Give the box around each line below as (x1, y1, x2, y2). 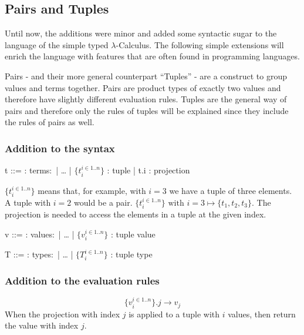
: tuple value (110, 228, 156, 240)
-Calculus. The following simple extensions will (116, 38, 284, 51)
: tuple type (110, 248, 153, 260)
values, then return (228, 307, 296, 320)
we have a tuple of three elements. (169, 184, 292, 196)
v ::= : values (5, 228, 52, 240)
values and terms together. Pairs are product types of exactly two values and (5, 81, 281, 93)
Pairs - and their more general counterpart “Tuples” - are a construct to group (5, 69, 288, 82)
